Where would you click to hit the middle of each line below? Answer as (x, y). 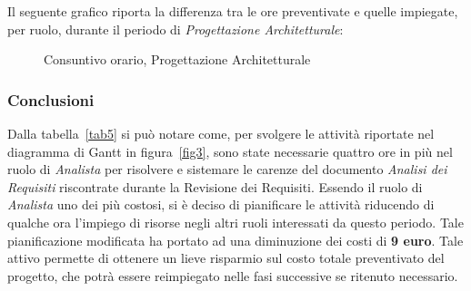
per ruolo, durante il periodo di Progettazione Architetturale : (175, 29)
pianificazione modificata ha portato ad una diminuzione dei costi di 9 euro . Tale (235, 240)
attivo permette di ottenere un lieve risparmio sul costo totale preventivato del (226, 258)
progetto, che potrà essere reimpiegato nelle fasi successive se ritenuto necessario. (233, 275)
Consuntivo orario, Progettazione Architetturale (177, 59)
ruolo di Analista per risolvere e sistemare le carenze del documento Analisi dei (227, 169)
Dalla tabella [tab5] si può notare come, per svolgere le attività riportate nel (221, 133)
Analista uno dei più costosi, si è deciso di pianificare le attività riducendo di (221, 204)
